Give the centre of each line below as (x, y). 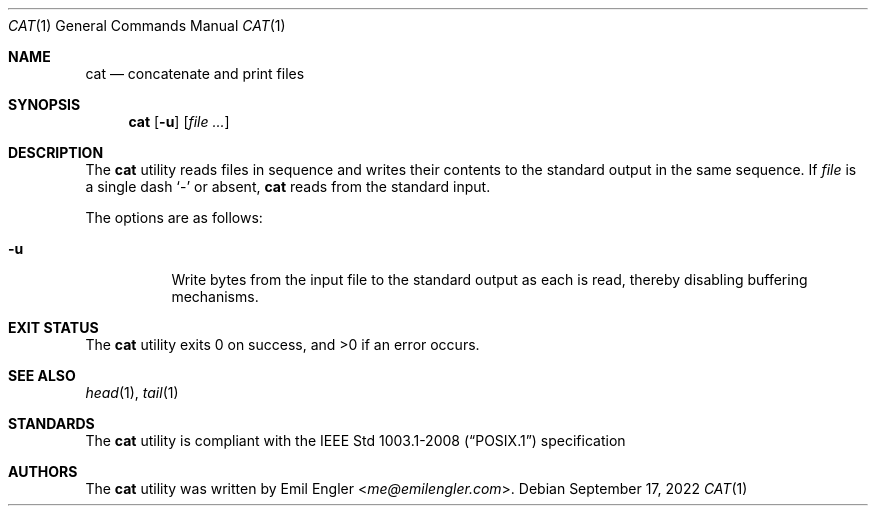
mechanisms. (215, 296)
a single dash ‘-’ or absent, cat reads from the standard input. (288, 186)
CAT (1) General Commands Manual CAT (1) (147, 25)
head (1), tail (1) (132, 392)
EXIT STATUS (53, 327)
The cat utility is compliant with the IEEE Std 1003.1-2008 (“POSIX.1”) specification (355, 440)
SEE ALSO (42, 375)
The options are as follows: (174, 217)
